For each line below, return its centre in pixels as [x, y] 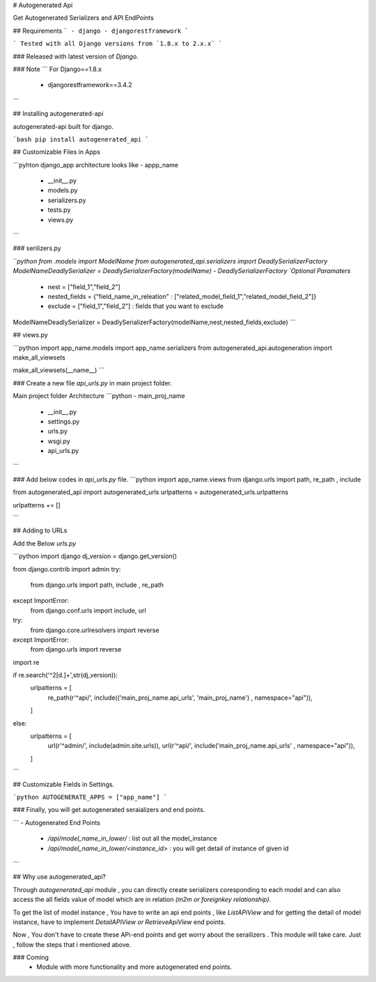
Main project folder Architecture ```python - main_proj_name [99, 396]
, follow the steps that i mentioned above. [72, 944]
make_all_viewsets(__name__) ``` [59, 370]
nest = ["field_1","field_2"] [84, 286]
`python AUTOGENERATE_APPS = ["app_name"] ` [90, 797]
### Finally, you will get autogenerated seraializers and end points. [109, 810]
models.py [63, 190]
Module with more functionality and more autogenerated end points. [134, 967]
